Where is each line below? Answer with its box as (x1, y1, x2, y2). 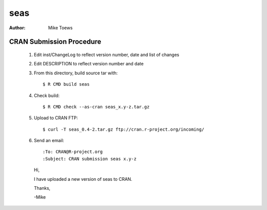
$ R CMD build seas (43, 82, 90, 87)
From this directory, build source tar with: (34, 70, 118, 76)
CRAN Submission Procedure (9, 38, 101, 46)
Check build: (34, 92, 60, 99)
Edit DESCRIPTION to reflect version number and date (34, 61, 144, 67)
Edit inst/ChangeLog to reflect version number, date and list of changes (34, 52, 179, 57)
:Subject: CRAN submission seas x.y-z (43, 156, 137, 161)
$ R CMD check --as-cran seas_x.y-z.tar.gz (43, 104, 150, 109)
